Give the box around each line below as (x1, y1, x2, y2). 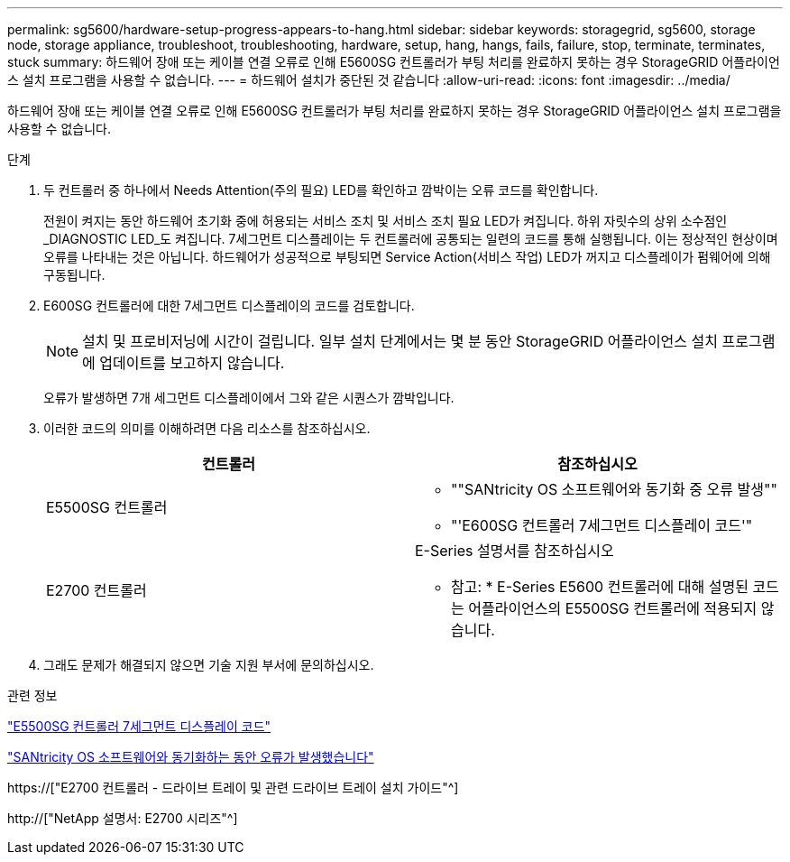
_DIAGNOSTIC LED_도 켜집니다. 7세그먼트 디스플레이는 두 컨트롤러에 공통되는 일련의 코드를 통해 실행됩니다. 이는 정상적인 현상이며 (43, 231, 778, 246)
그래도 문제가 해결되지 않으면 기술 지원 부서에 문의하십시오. (43, 657, 374, 672)
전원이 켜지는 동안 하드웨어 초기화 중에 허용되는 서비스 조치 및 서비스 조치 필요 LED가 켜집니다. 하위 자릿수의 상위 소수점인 (43, 213, 728, 228)
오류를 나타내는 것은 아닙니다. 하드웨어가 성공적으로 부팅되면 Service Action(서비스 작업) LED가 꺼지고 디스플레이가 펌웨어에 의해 (43, 249, 771, 264)
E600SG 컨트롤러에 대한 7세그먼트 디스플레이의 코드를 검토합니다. (43, 298, 415, 313)
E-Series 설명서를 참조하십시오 (415, 542, 614, 560)
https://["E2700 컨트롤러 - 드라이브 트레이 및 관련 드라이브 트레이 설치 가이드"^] (7, 780, 459, 795)
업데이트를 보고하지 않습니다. (99, 354, 285, 372)
